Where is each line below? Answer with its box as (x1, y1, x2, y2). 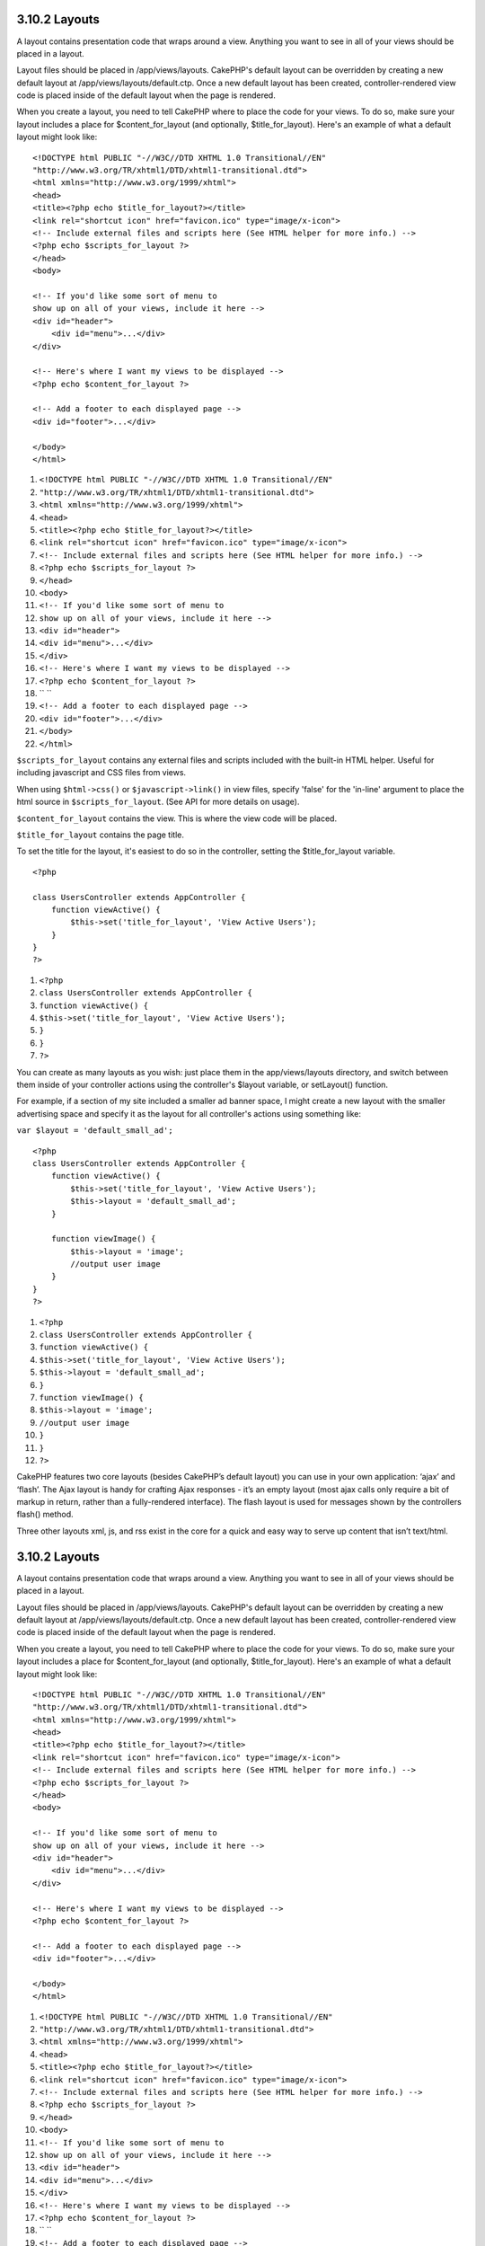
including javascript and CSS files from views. (16, 767, 187, 778)
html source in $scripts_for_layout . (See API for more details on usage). (16, 796, 300, 808)
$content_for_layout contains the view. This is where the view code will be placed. (16, 813, 337, 824)
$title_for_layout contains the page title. (16, 829, 184, 840)
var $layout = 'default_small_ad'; (16, 1126, 174, 1136)
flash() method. (16, 1509, 74, 1520)
